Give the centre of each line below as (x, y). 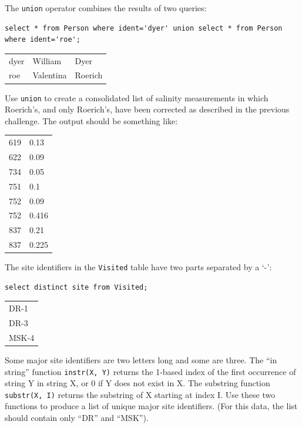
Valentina (50, 75)
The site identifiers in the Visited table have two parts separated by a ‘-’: (138, 267)
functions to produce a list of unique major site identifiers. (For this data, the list (151, 406)
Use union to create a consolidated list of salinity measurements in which (137, 97)
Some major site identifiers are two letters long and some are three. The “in (141, 359)
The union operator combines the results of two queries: (106, 8)
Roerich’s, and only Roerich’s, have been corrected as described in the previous (147, 109)
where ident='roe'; (43, 40)
